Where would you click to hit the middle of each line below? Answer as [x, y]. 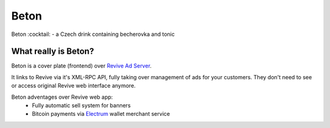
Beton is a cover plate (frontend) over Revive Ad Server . [82, 66]
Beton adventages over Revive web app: [62, 97]
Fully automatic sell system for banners [81, 105]
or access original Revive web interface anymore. [73, 86]
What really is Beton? [53, 52]
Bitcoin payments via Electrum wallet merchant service [101, 114]
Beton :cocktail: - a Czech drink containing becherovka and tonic [93, 34]
